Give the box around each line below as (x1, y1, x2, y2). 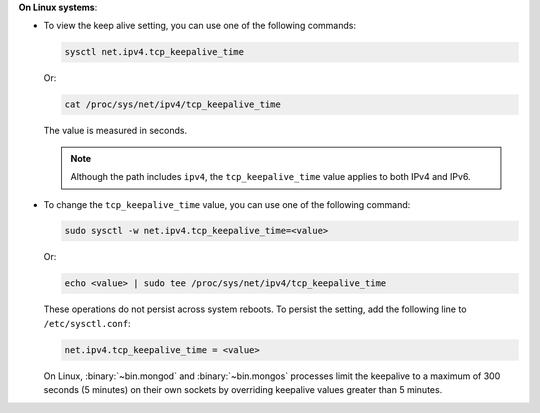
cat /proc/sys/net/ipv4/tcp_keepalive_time (64, 99, 282, 110)
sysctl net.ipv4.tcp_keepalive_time (64, 46, 245, 58)
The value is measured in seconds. (43, 125, 188, 137)
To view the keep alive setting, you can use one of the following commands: (43, 20, 357, 32)
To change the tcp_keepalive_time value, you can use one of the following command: (43, 198, 411, 210)
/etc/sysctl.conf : (43, 317, 131, 329)
